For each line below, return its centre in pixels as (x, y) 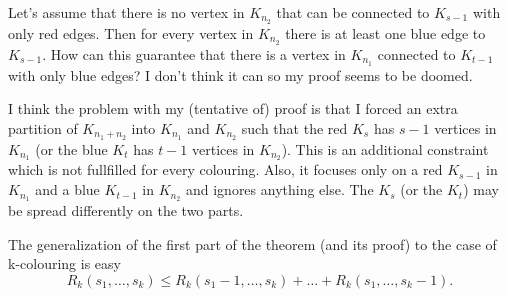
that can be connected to (353, 12)
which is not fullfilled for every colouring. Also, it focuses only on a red (225, 169)
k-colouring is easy (64, 263)
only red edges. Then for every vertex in (131, 32)
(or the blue (71, 148)
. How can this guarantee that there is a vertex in (194, 53)
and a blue (67, 189)
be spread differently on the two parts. (126, 209)
